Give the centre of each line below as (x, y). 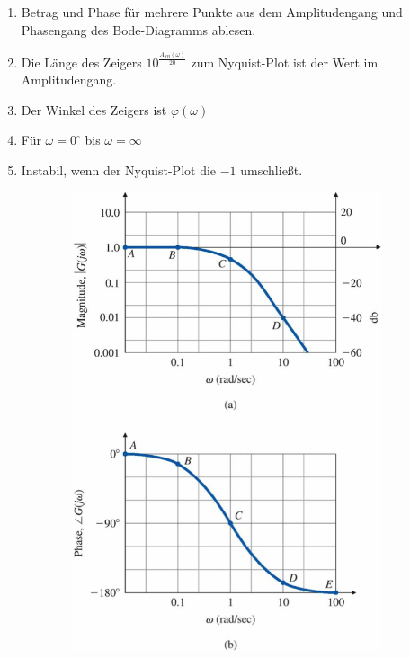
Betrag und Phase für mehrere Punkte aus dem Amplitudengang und (212, 12)
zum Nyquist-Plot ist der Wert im (285, 62)
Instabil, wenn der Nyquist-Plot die (119, 170)
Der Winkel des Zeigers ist (94, 109)
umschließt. (272, 170)
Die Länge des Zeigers (81, 62)
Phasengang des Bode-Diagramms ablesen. (138, 29)
